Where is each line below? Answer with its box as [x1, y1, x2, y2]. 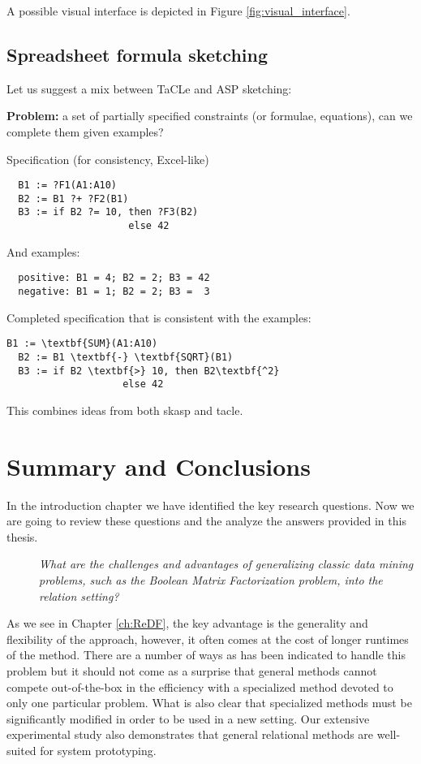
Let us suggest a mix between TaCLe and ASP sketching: [6, 80, 292, 97]
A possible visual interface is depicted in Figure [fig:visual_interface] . [6, 2, 350, 19]
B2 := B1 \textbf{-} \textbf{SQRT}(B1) [18, 351, 234, 363]
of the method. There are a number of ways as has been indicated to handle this [6, 646, 406, 663]
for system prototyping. [40, 741, 157, 758]
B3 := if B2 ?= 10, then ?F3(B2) [18, 206, 199, 218]
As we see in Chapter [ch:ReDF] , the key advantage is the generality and [6, 615, 368, 632]
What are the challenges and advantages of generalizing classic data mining [39, 555, 414, 572]
